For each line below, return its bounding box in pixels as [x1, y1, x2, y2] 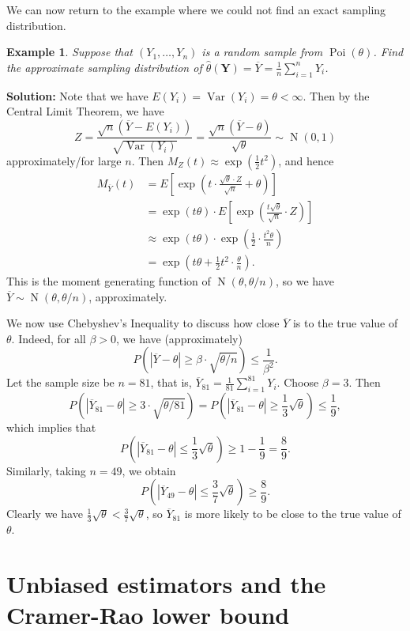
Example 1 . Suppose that [6, 43, 134, 60]
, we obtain [122, 462, 176, 478]
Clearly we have [6, 505, 83, 522]
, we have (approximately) [116, 330, 243, 346]
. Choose [276, 374, 319, 391]
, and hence [278, 152, 334, 168]
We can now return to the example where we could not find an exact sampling [6, 2, 386, 17]
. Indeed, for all [11, 330, 86, 346]
